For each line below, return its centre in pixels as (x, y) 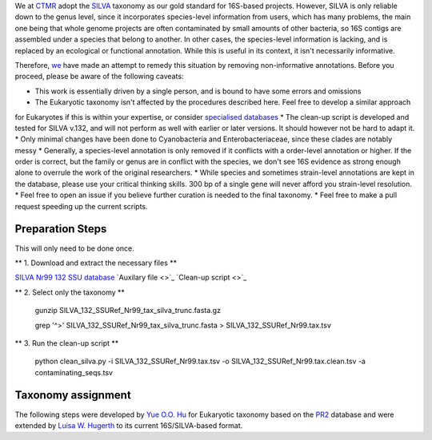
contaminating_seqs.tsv (74, 372)
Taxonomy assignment (73, 395)
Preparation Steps (61, 229)
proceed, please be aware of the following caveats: (99, 77)
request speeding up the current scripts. (81, 206)
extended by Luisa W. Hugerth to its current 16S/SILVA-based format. (129, 425)
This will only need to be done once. (75, 248)
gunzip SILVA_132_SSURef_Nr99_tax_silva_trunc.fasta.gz (128, 311)
